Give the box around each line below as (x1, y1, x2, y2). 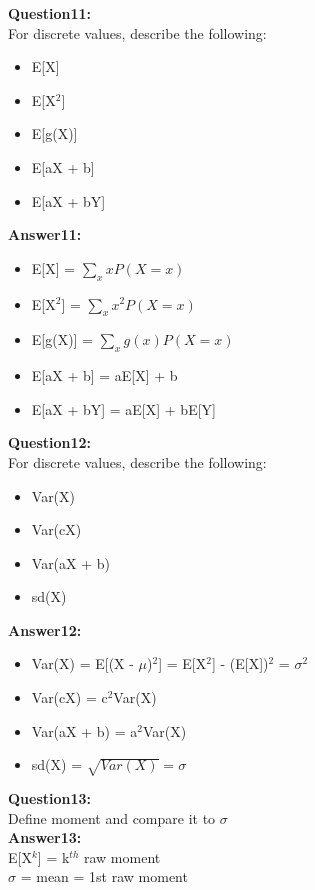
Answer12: (8, 619, 82, 640)
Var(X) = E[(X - (31, 653, 134, 674)
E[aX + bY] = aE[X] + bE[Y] (31, 398, 216, 419)
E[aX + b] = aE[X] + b (31, 365, 178, 386)
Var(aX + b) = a (31, 720, 138, 741)
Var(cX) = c (31, 687, 108, 708)
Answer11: (8, 224, 82, 245)
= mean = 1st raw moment (20, 866, 188, 887)
